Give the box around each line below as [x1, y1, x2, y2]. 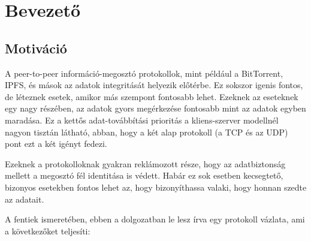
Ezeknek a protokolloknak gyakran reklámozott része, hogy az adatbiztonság [5, 157, 286, 170]
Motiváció [5, 38, 67, 57]
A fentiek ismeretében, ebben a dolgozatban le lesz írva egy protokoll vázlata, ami [5, 213, 305, 225]
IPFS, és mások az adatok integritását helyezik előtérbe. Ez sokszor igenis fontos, [5, 79, 303, 91]
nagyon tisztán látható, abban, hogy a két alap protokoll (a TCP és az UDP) [5, 125, 288, 138]
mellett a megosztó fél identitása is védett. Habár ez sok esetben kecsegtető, [5, 169, 283, 182]
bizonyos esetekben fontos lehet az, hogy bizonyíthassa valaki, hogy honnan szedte [5, 180, 307, 193]
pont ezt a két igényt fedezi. [5, 137, 107, 150]
